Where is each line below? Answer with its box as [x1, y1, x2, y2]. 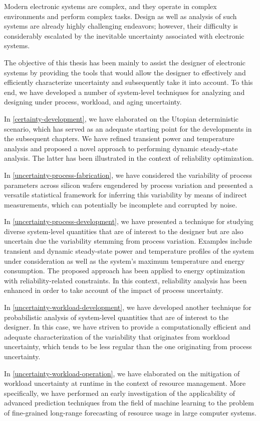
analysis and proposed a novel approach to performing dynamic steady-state [4, 143, 238, 153]
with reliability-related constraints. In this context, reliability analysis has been [4, 275, 247, 285]
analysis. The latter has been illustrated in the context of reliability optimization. [4, 153, 254, 163]
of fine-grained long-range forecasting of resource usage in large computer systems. [4, 407, 256, 417]
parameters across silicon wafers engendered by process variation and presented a [4, 179, 253, 190]
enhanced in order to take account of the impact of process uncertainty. [4, 285, 223, 295]
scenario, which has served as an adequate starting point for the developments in [4, 123, 252, 134]
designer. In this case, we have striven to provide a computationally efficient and [4, 322, 251, 332]
